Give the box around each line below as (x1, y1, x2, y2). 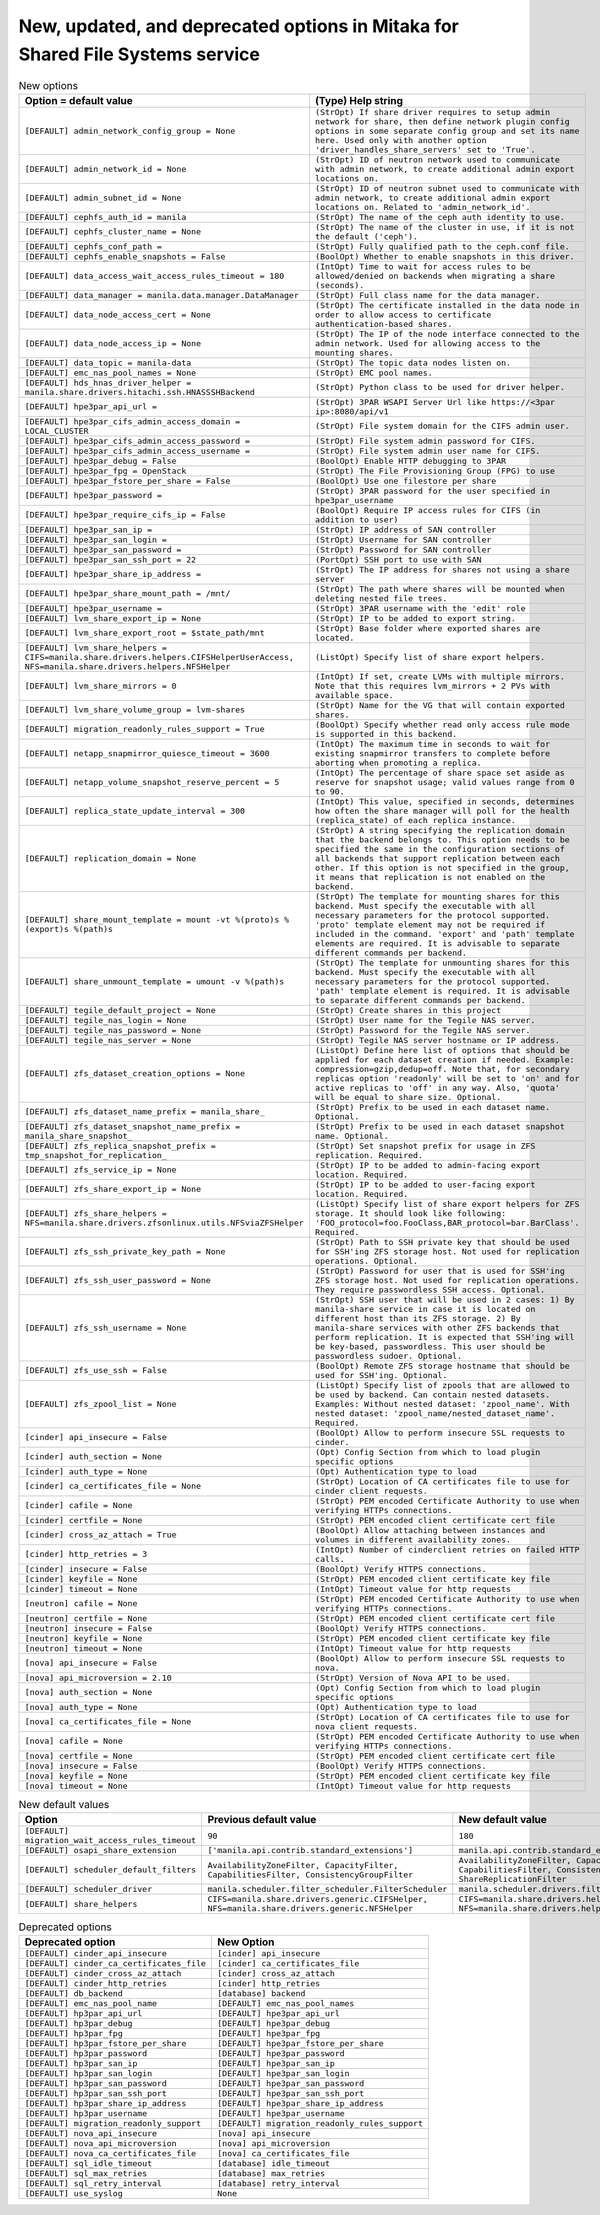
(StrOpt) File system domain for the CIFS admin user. (315, 421, 570, 432)
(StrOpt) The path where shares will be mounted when (315, 583, 565, 594)
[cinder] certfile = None (24, 1515, 143, 1525)
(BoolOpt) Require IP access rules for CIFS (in (315, 505, 541, 515)
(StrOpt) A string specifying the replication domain (315, 825, 565, 835)
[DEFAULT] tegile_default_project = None (24, 1005, 216, 1015)
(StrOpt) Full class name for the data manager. (315, 290, 541, 300)
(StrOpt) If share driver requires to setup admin (315, 106, 550, 117)
